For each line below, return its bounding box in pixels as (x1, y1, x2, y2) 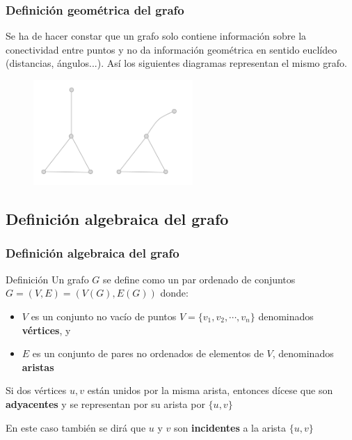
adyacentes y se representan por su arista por (6, 396, 205, 411)
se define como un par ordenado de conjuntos (102, 272, 296, 286)
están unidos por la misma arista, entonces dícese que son (87, 383, 333, 398)
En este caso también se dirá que (6, 420, 146, 434)
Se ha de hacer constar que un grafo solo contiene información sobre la (6, 29, 307, 43)
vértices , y (22, 322, 71, 337)
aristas (22, 359, 54, 374)
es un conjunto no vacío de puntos (31, 308, 177, 323)
